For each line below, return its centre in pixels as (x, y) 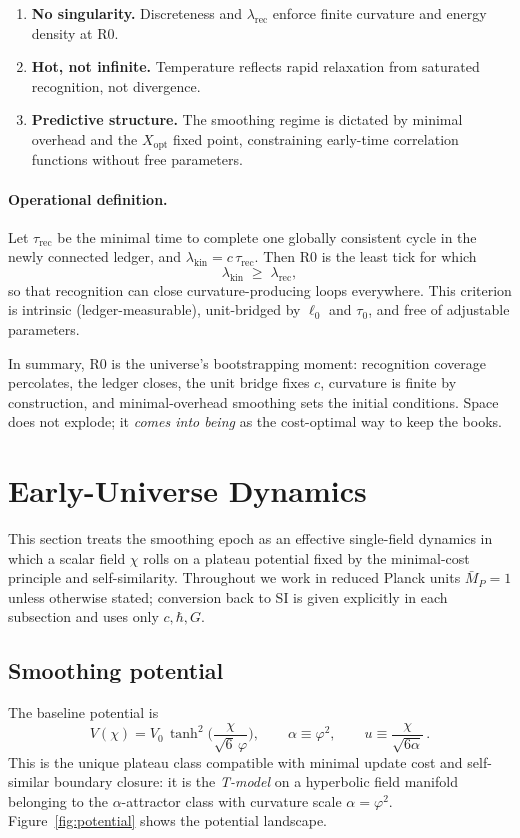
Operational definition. (88, 198)
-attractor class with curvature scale (231, 800)
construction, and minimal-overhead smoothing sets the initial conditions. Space (253, 401)
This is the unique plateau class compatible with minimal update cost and (235, 761)
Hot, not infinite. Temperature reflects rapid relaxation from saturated (255, 66)
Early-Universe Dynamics (187, 490)
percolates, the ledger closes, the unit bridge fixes (159, 382)
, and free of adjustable (439, 309)
